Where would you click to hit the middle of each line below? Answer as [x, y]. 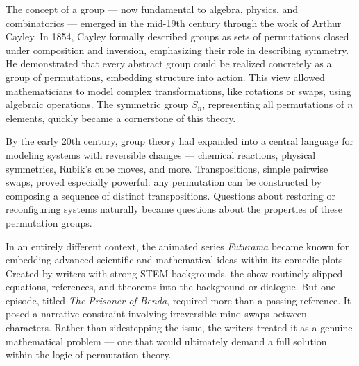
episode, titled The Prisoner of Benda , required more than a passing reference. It [178, 300]
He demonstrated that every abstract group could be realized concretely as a [169, 63]
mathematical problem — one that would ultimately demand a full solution [166, 341]
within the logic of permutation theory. [89, 355]
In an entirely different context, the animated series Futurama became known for [177, 246]
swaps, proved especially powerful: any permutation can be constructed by [164, 182]
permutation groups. [49, 222]
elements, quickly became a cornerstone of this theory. [121, 117]
